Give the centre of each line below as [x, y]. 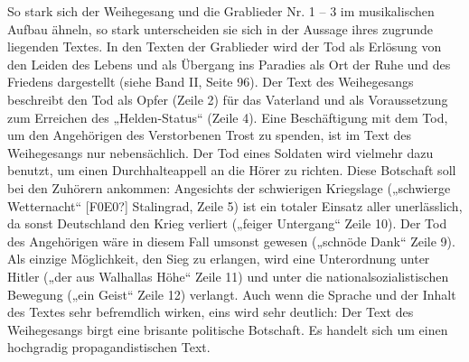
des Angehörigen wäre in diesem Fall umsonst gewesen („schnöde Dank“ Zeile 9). [231, 241]
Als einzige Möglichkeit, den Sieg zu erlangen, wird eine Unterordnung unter [219, 259]
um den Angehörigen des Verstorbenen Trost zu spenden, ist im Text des [210, 135]
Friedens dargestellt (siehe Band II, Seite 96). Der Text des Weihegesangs [211, 82]
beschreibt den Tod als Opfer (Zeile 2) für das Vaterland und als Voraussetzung [228, 99]
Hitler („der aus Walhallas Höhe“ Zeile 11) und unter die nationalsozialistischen [228, 276]
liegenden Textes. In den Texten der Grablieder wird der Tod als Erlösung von [225, 46]
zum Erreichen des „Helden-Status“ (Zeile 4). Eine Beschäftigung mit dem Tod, [228, 117]
